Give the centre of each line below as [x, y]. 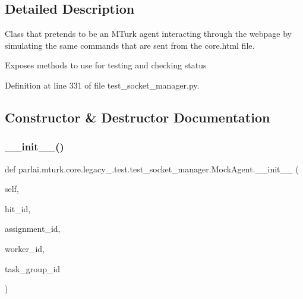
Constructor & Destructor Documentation [138, 117]
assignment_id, [33, 229]
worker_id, [25, 248]
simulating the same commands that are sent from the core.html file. [130, 45]
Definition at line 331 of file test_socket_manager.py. [102, 85]
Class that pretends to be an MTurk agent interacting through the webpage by [149, 34]
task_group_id [33, 268]
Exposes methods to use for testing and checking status [106, 65]
